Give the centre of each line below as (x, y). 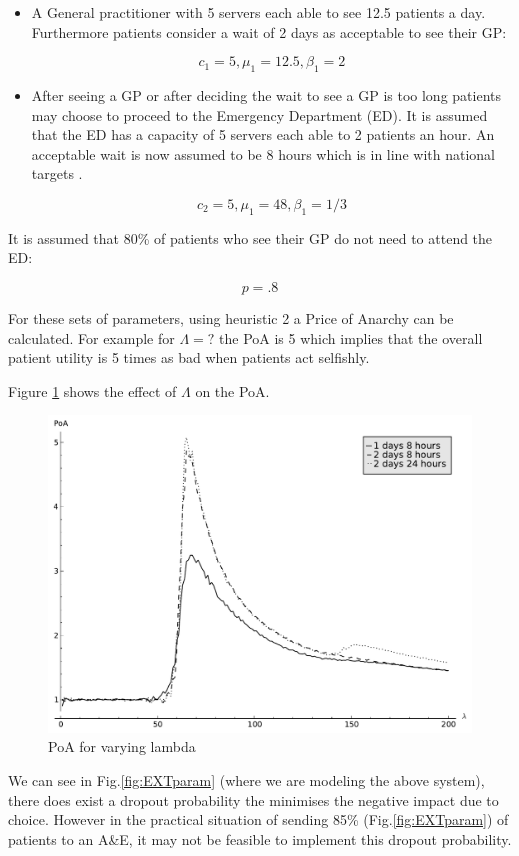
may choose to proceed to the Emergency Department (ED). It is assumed (259, 114)
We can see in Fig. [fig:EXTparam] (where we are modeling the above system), (246, 780)
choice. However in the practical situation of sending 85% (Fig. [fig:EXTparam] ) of (258, 819)
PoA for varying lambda (122, 746)
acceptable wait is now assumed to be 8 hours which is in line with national (263, 153)
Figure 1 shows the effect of (92, 390)
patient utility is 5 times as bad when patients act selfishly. (189, 357)
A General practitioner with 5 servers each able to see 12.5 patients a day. (258, 12)
